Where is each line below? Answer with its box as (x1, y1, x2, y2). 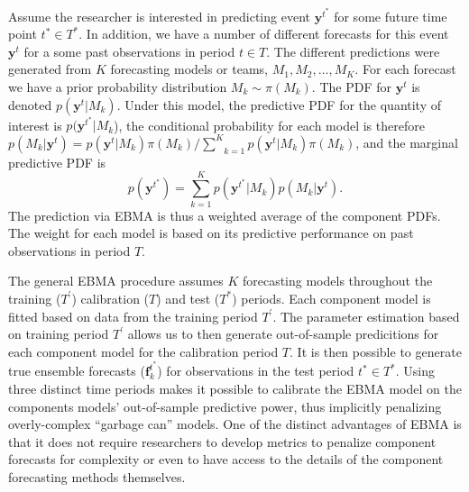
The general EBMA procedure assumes (8, 271, 224, 290)
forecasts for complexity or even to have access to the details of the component (8, 450, 444, 469)
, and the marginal (355, 132, 458, 151)
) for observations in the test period (157, 361, 354, 380)
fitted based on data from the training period (8, 306, 258, 325)
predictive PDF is (8, 152, 106, 171)
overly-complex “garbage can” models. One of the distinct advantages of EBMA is (8, 415, 462, 433)
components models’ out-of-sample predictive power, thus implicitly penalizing (8, 396, 442, 415)
